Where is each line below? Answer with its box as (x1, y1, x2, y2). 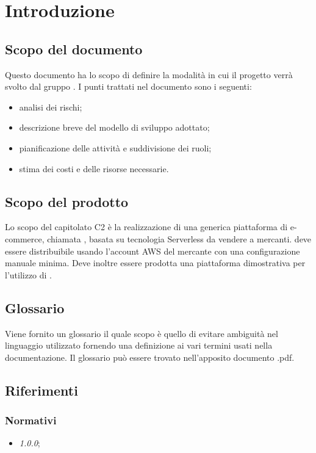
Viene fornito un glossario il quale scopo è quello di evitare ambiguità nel (5, 327, 278, 339)
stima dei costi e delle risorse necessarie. (19, 162, 169, 175)
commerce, (5, 232, 45, 245)
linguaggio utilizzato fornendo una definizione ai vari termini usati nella (5, 339, 273, 352)
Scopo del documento (5, 39, 143, 58)
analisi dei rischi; (19, 100, 82, 113)
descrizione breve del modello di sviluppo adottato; (19, 121, 210, 134)
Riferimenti (5, 380, 78, 399)
